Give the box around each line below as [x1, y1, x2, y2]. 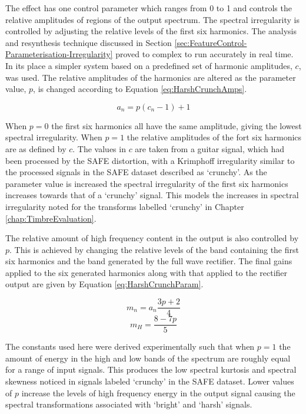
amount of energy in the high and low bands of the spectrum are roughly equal [5, 351, 291, 364]
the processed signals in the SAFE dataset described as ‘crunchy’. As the [5, 166, 267, 178]
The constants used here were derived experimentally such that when [5, 340, 255, 353]
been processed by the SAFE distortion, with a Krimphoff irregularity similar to [5, 154, 295, 166]
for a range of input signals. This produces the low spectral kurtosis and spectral [5, 363, 297, 376]
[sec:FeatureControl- [174, 36, 247, 48]
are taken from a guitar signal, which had [135, 142, 285, 155]
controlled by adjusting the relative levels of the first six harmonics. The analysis [5, 25, 297, 37]
